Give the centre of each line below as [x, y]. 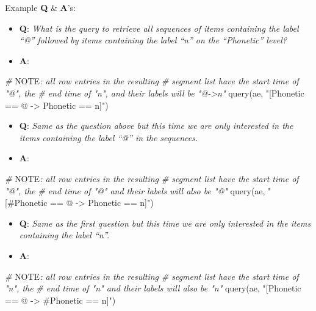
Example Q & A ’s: [40, 7]
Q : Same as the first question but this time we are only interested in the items [165, 223]
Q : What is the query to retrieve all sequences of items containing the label [159, 28]
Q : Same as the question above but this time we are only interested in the [156, 126]
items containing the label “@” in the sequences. [109, 137]
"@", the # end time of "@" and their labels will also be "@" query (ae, [135, 190]
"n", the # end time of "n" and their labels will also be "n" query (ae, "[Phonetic [153, 288]
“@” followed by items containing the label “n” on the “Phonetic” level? [153, 40]
